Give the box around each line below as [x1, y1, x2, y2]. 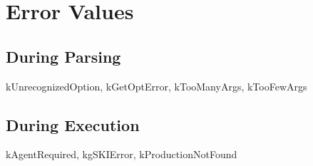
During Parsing [6, 45, 121, 67]
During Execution [6, 113, 140, 135]
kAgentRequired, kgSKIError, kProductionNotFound [6, 147, 237, 162]
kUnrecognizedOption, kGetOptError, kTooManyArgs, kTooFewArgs [6, 78, 307, 93]
